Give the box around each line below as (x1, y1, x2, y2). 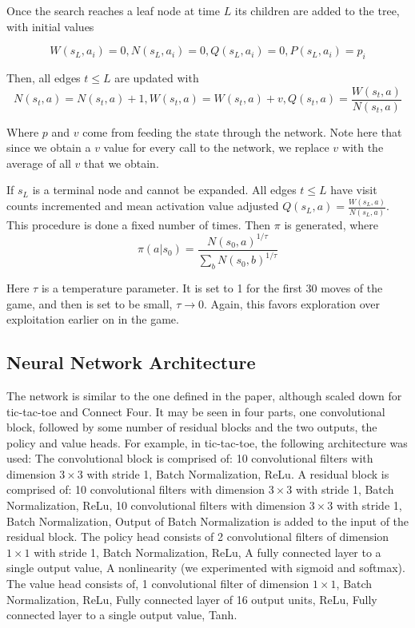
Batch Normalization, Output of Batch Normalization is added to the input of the (6, 512, 409, 529)
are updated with (114, 69, 199, 85)
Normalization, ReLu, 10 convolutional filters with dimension (6, 497, 305, 514)
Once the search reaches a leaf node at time (6, 2, 220, 18)
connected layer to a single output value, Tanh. (6, 606, 237, 623)
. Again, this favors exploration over (204, 295, 381, 312)
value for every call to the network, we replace (103, 139, 329, 156)
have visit (330, 181, 377, 198)
